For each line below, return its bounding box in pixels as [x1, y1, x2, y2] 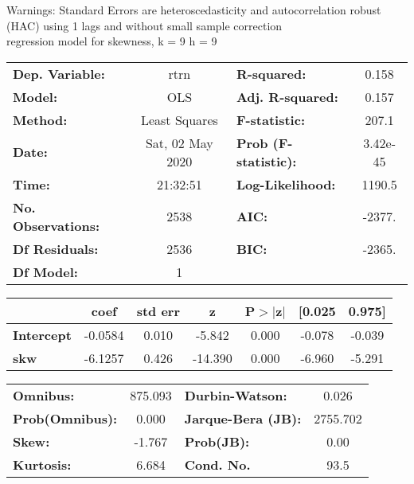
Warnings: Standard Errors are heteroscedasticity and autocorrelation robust [6, 2, 381, 18]
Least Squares [140, 110, 218, 129]
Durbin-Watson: [184, 385, 287, 404]
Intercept [13, 325, 72, 344]
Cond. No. [184, 455, 251, 474]
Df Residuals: [13, 239, 99, 258]
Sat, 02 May [145, 133, 213, 152]
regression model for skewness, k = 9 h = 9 [6, 33, 217, 49]
